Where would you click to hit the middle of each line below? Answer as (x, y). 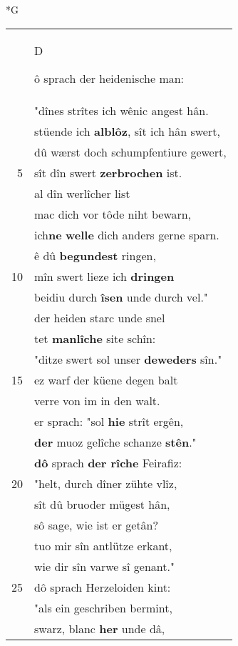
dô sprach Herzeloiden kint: (103, 587)
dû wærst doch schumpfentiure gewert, (130, 151)
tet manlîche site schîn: (95, 338)
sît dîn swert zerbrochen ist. (108, 172)
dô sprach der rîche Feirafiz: (108, 462)
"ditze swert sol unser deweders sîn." (128, 359)
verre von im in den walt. (97, 400)
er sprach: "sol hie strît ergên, (109, 421)
